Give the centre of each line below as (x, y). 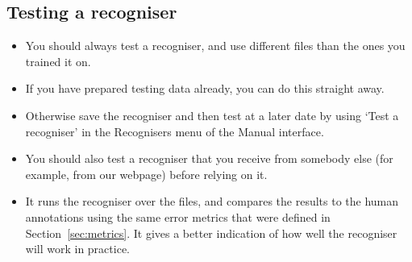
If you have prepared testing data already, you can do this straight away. (205, 88)
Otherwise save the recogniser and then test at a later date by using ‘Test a (212, 115)
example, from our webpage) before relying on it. (146, 174)
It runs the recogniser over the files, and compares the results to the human (212, 201)
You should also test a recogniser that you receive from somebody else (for (209, 158)
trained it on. (58, 61)
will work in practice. (77, 249)
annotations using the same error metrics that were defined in (178, 216)
